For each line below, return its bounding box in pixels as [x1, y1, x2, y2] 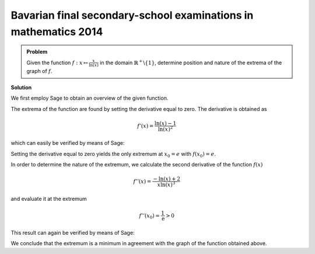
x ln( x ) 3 [157, 180, 176, 188]
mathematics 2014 [10, 25, 103, 38]
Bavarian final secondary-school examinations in [10, 9, 254, 22]
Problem [26, 48, 48, 55]
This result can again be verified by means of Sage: [10, 229, 135, 236]
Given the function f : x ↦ [26, 59, 88, 66]
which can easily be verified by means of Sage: [10, 140, 125, 147]
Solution [10, 83, 32, 91]
